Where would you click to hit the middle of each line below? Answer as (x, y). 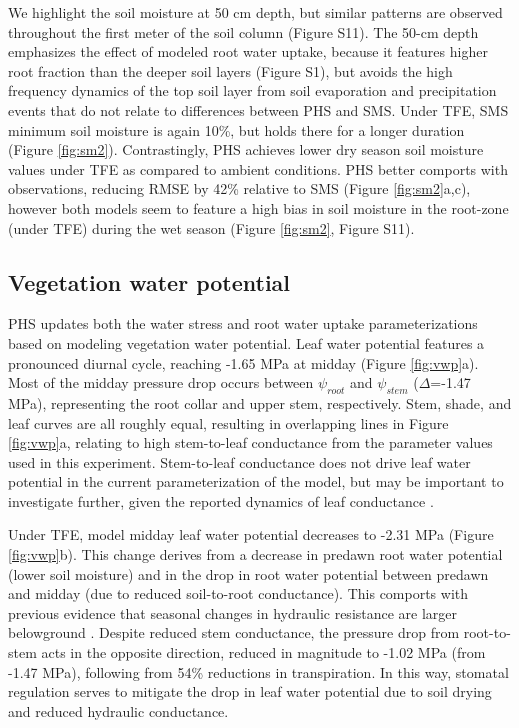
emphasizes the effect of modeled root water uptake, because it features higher (248, 51)
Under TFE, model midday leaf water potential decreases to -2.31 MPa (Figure (251, 534)
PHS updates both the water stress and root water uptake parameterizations (243, 323)
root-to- (487, 632)
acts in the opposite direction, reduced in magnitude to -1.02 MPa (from (263, 652)
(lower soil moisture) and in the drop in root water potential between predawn (248, 573)
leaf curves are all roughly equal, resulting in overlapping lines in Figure (228, 422)
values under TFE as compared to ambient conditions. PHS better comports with (258, 168)
